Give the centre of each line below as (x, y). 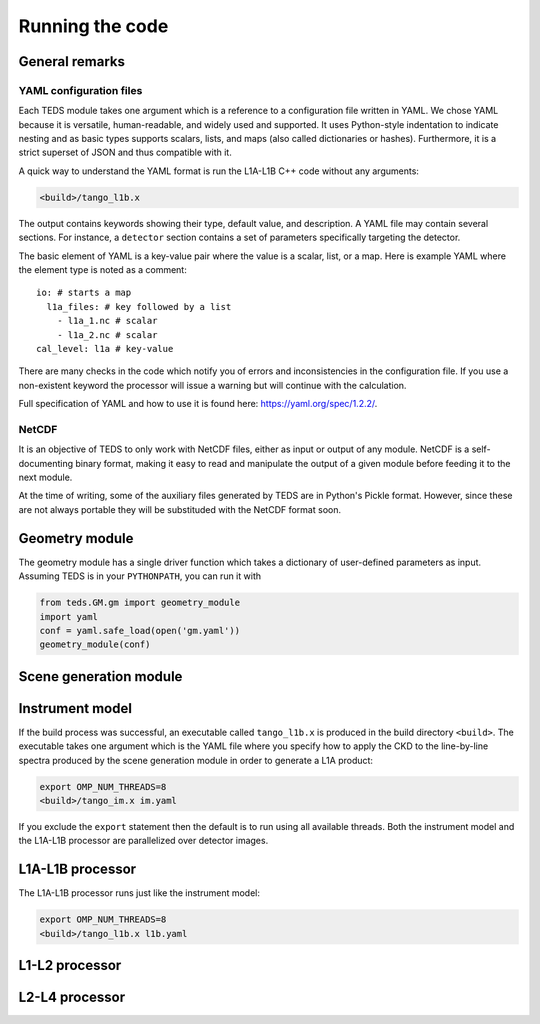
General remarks (71, 61)
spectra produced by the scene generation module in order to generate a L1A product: (196, 760)
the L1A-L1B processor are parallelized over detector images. (143, 841)
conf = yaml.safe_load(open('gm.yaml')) (139, 630)
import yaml (69, 616)
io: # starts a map (84, 293)
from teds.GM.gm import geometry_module (139, 603)
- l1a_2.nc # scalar (107, 334)
